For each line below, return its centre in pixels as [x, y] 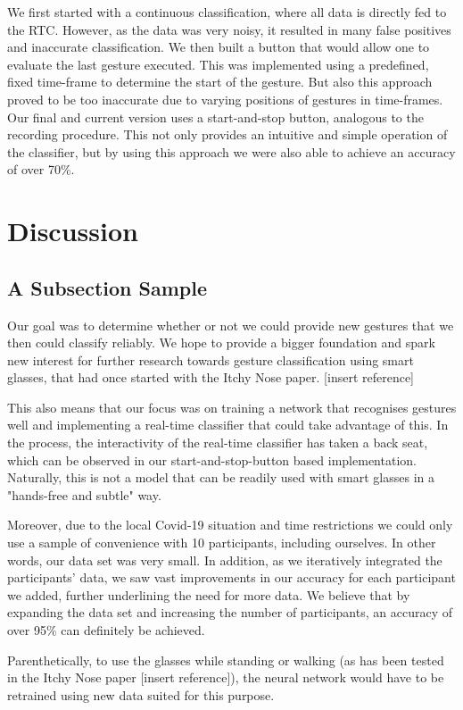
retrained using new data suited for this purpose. [141, 694]
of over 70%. [41, 169]
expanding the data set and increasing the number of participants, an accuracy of [230, 612]
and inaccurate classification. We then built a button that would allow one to [219, 47]
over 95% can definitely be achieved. [106, 630]
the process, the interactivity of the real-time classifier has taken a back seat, [218, 443]
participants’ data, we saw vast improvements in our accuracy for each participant [231, 577]
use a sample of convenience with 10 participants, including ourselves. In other [222, 543]
